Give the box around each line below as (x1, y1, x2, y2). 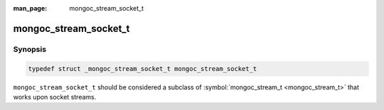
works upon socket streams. (13, 92, 97, 101)
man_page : (13, 4, 48, 12)
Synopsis (13, 44, 46, 54)
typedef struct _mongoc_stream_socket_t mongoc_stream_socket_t (28, 65, 257, 72)
